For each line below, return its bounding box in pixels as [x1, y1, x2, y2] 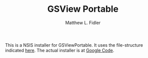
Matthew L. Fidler [65, 20, 101, 26]
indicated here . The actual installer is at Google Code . [5, 47, 114, 53]
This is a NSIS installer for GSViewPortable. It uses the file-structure [5, 42, 143, 48]
